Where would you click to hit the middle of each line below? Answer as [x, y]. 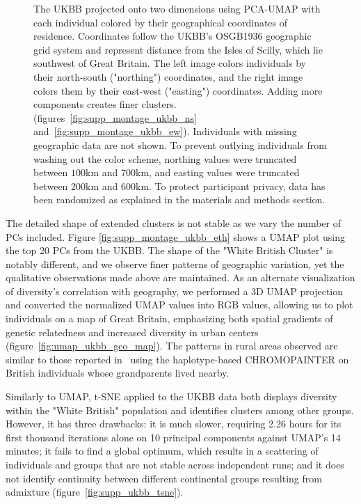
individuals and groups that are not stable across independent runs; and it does [175, 464]
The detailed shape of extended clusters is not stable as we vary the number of [173, 222]
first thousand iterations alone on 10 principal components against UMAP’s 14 [173, 437]
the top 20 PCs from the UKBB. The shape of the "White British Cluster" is [169, 250]
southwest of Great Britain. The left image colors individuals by [170, 63]
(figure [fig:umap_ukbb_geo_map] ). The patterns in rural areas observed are [172, 346]
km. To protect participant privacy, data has [231, 186]
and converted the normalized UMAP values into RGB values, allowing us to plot [179, 305]
